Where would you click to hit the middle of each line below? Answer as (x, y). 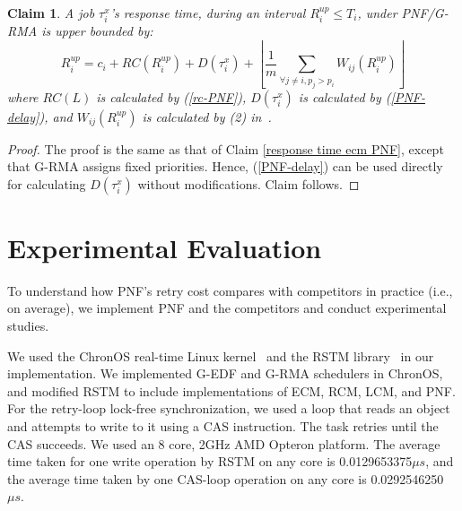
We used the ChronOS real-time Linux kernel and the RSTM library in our (221, 355)
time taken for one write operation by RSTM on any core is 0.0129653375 (210, 461)
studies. (28, 326)
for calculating (47, 183)
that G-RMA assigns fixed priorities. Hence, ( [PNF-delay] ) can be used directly (225, 166)
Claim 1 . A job (51, 13)
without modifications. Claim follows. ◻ (248, 183)
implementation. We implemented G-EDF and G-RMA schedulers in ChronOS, (225, 373)
